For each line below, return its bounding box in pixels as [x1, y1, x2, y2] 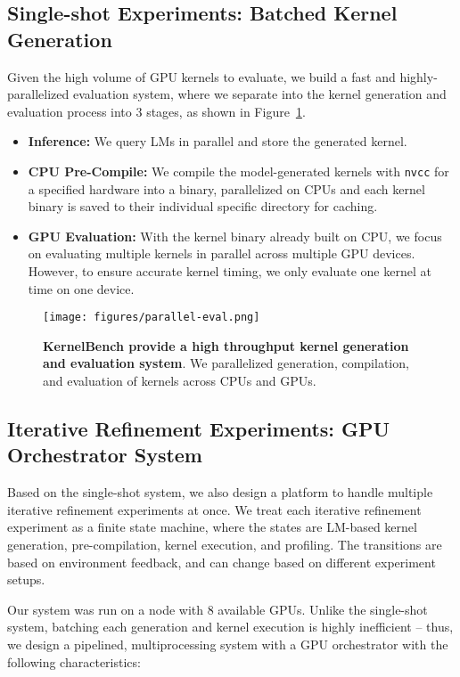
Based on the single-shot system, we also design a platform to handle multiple [7, 483, 433, 502]
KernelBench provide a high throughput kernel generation [43, 336, 409, 355]
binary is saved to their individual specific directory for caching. [28, 197, 378, 216]
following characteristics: [7, 652, 141, 671]
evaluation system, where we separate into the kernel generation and [72, 85, 447, 103]
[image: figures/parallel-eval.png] [43, 311, 260, 324]
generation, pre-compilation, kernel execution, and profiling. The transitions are [7, 535, 442, 553]
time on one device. [28, 279, 135, 298]
